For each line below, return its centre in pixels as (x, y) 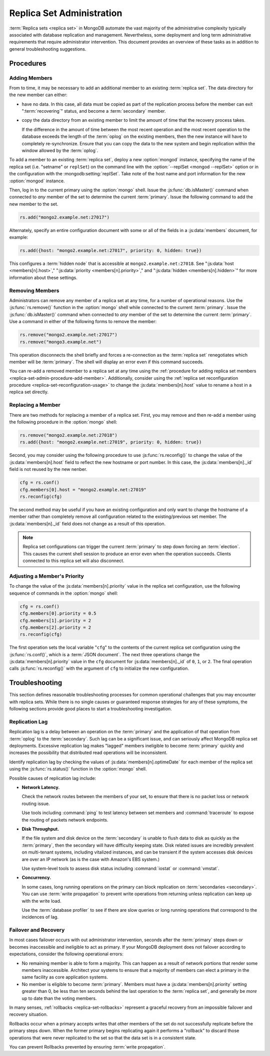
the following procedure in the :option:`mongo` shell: (63, 422)
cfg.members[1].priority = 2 (55, 620)
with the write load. (41, 901)
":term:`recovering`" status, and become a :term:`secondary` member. (94, 111)
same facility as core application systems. (65, 977)
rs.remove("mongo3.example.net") (61, 342)
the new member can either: (38, 95)
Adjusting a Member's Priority (47, 576)
